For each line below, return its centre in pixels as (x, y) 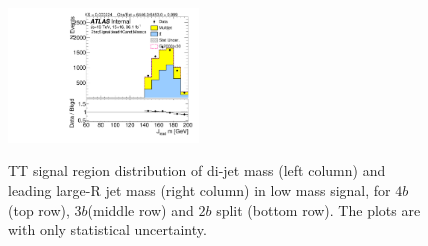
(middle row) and (140, 209)
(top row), (39, 209)
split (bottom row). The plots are (318, 209)
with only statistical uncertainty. (107, 229)
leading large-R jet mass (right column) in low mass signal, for (199, 190)
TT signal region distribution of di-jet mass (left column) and (197, 170)
